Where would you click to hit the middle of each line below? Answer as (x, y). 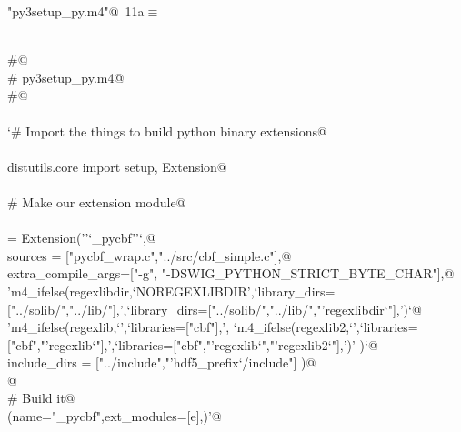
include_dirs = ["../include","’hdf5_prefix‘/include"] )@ (162, 362)
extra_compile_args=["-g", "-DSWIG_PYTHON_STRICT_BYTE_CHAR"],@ (231, 273)
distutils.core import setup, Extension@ (117, 166)
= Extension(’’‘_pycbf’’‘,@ (82, 238)
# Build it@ (41, 398)
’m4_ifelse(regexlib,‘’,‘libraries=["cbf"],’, (119, 327)
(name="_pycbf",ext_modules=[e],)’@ (115, 416)
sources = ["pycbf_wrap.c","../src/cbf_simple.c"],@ (150, 255)
